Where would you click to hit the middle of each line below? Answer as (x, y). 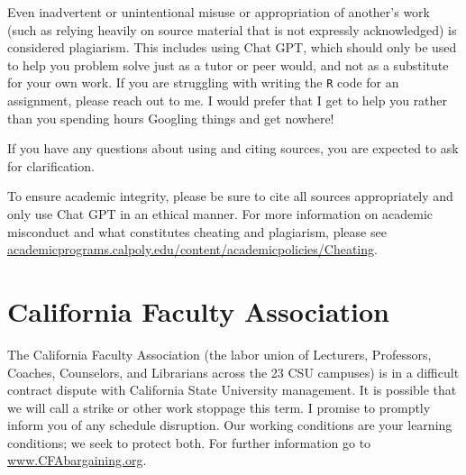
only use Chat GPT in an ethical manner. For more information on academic (220, 214)
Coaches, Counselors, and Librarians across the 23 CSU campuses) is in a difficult (233, 372)
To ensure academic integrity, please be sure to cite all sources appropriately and (230, 196)
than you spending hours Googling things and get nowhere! (171, 118)
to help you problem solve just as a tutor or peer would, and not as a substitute (228, 64)
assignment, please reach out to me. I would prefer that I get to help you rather (228, 100)
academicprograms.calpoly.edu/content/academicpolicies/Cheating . (192, 249)
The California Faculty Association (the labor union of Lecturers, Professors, (219, 354)
